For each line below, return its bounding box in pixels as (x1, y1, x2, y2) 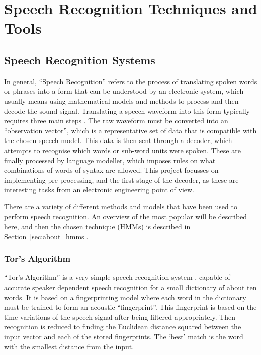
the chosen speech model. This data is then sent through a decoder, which (4, 135, 232, 146)
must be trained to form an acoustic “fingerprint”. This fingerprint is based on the (4, 302, 257, 312)
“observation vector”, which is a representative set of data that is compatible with (4, 125, 257, 135)
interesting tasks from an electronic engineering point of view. (4, 184, 194, 195)
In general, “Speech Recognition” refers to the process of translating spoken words (4, 76, 257, 86)
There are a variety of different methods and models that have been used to (4, 201, 237, 211)
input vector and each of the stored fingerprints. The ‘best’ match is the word (4, 331, 243, 342)
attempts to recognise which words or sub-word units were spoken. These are (4, 145, 241, 155)
